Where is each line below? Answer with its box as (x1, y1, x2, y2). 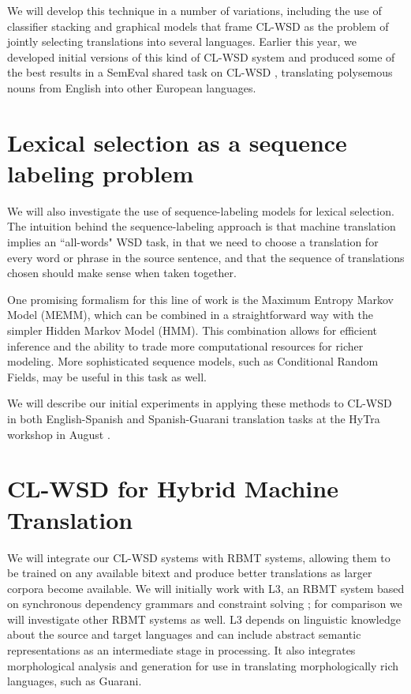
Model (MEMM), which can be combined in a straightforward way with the (7, 306, 373, 323)
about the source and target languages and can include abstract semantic (7, 626, 361, 643)
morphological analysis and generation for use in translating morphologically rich (7, 657, 399, 673)
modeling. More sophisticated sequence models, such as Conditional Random (7, 353, 379, 370)
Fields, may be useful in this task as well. (7, 368, 207, 385)
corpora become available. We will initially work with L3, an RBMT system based (7, 580, 405, 596)
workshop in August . (7, 426, 110, 442)
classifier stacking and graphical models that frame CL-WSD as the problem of (7, 17, 389, 34)
